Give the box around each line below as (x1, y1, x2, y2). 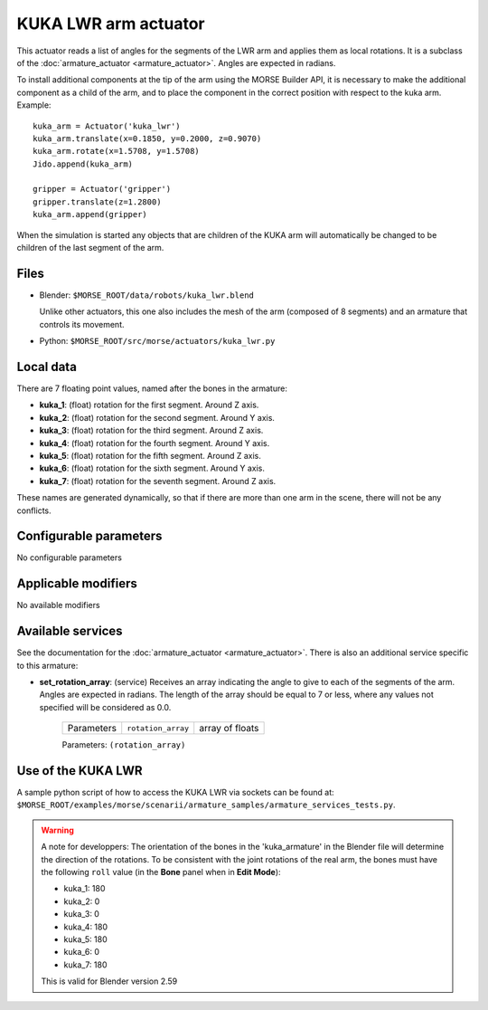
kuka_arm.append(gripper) (33, 209, 148, 220)
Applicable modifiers (16, 576, 137, 592)
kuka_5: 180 (63, 934, 108, 945)
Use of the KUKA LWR (16, 763, 144, 778)
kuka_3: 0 (63, 909, 99, 919)
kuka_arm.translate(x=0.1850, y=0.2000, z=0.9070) (33, 133, 262, 144)
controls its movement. (39, 319, 126, 329)
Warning (41, 824, 74, 835)
